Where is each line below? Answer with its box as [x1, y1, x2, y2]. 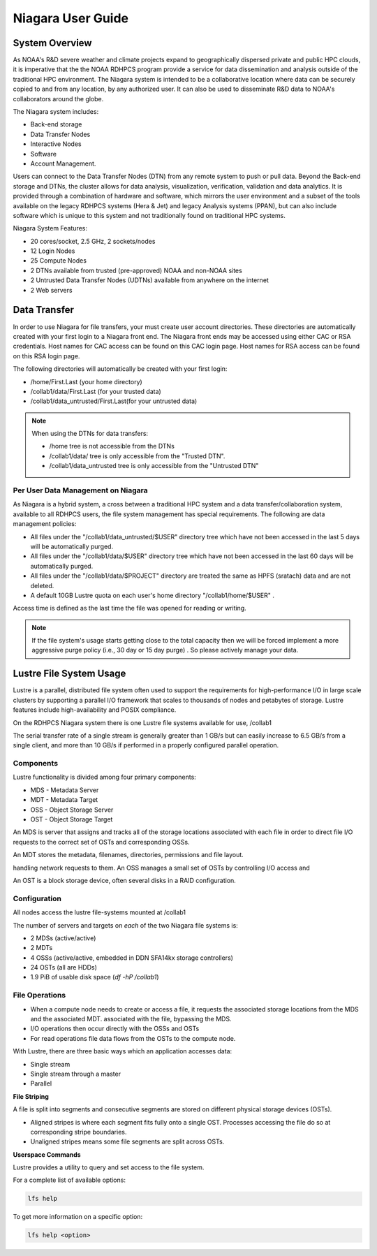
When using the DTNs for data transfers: [31, 430, 149, 438]
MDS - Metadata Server [30, 786, 99, 794]
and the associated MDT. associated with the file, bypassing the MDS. [30, 1015, 232, 1023]
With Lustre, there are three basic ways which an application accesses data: [13, 1047, 232, 1056]
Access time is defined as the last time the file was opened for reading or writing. [13, 604, 247, 613]
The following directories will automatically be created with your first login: [13, 365, 228, 373]
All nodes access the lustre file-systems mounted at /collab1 [13, 908, 186, 917]
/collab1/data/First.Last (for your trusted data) [30, 387, 162, 395]
